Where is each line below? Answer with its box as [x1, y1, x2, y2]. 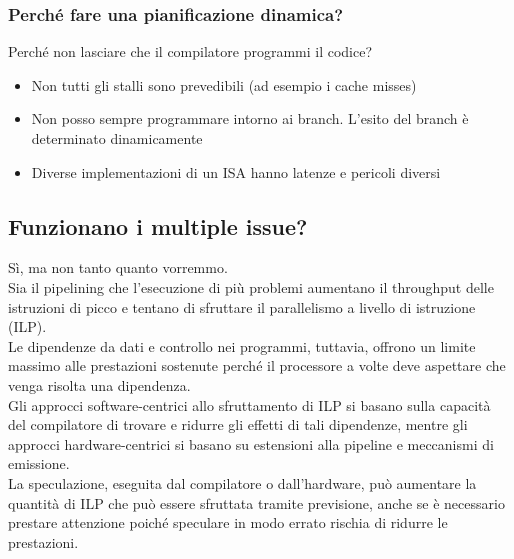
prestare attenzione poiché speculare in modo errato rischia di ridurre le [8, 512, 448, 533]
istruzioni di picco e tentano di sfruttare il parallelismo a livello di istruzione [8, 296, 476, 317]
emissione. [8, 453, 70, 474]
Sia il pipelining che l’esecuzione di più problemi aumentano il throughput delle [8, 276, 494, 297]
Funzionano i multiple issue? [8, 210, 308, 241]
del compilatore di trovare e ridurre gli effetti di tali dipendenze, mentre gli [8, 414, 468, 435]
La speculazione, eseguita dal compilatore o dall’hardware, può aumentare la [8, 472, 477, 493]
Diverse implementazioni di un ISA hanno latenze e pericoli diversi [31, 161, 441, 182]
